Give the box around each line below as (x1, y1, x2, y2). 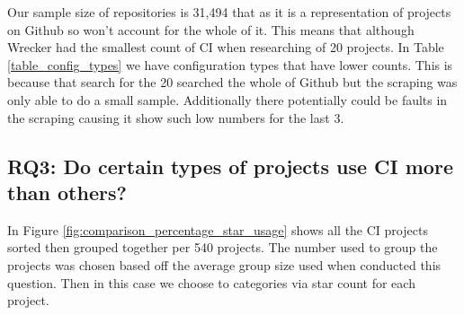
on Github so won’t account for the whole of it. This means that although (7, 20, 415, 39)
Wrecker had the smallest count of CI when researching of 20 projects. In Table (7, 38, 444, 57)
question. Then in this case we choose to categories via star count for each (7, 273, 415, 292)
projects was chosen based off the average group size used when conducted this (7, 255, 442, 274)
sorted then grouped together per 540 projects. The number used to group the (7, 238, 438, 257)
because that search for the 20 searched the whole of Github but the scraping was (7, 73, 458, 92)
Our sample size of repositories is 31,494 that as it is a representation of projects (7, 3, 451, 21)
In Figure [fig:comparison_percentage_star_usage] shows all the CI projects (7, 220, 428, 239)
